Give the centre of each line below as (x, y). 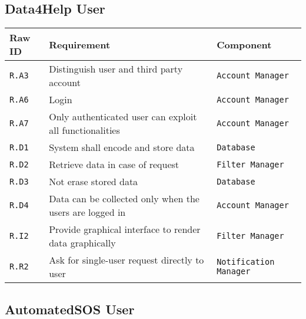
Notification (246, 262)
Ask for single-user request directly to (127, 260)
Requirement (80, 44)
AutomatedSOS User (70, 309)
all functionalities (84, 130)
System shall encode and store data (122, 147)
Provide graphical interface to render (125, 229)
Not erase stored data (94, 182)
